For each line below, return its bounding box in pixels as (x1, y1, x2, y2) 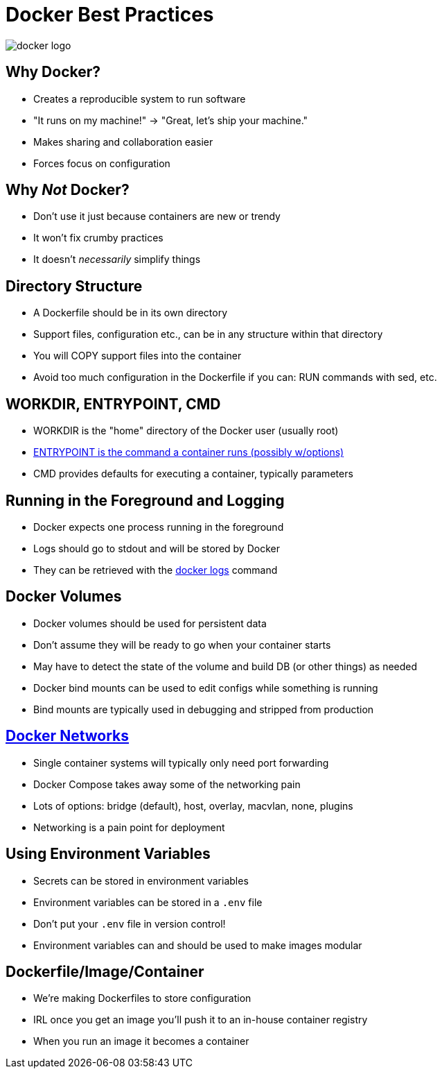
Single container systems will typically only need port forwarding (33, 756, 329, 769)
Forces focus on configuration (33, 157, 170, 169)
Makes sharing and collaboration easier (33, 135, 213, 148)
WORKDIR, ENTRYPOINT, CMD (6, 395, 221, 413)
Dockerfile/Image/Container (6, 962, 204, 980)
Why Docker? (6, 63, 101, 81)
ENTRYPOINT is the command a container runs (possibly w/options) (33, 446, 344, 459)
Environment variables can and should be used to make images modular (33, 939, 362, 951)
